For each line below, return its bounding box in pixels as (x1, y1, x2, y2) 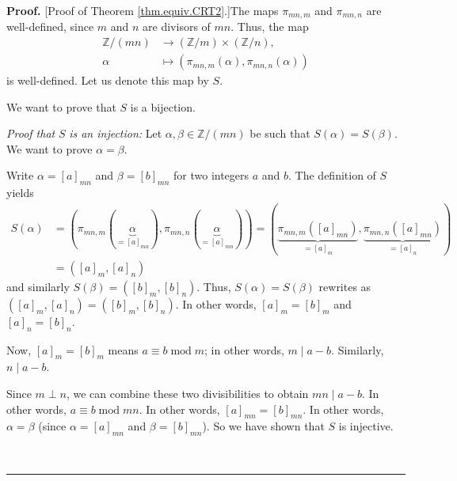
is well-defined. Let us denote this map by (6, 72, 209, 89)
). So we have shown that (202, 418, 325, 434)
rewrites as (318, 278, 371, 294)
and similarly (6, 278, 70, 294)
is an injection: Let (69, 125, 162, 142)
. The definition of (288, 167, 376, 184)
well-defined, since (6, 18, 94, 35)
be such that (249, 125, 310, 142)
